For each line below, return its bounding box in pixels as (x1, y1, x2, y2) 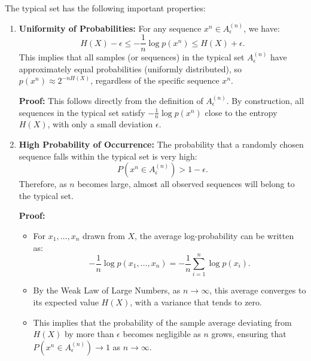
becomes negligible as (123, 328, 201, 340)
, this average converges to (209, 284, 306, 296)
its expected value (33, 295, 99, 308)
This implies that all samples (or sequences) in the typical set (19, 51, 245, 63)
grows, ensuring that (211, 328, 286, 340)
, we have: (243, 22, 280, 34)
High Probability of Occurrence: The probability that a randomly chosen (19, 138, 304, 151)
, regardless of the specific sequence (90, 74, 219, 87)
